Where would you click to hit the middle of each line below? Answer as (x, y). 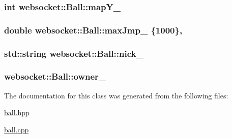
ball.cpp (17, 129)
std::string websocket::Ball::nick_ (74, 53)
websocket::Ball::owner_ (55, 76)
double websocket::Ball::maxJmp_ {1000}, (93, 30)
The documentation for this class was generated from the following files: (116, 95)
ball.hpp (17, 112)
